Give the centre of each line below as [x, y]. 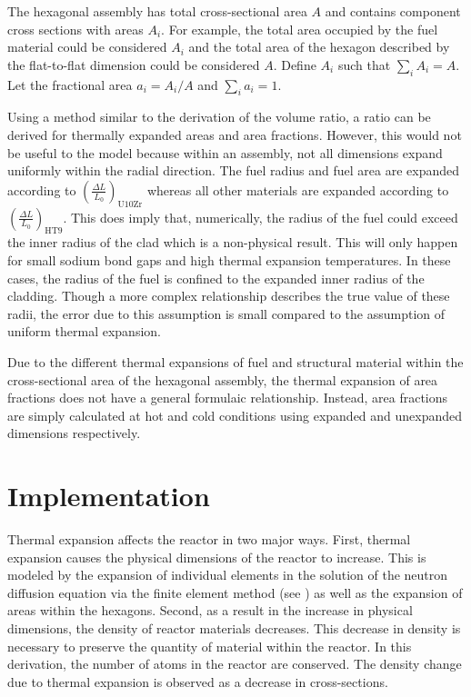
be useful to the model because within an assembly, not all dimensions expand [225, 152]
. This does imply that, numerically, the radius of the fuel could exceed [261, 217]
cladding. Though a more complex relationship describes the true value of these [229, 296]
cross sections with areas [75, 29]
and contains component [393, 11]
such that [364, 64]
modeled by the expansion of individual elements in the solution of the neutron [228, 575]
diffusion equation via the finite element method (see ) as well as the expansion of [235, 592]
